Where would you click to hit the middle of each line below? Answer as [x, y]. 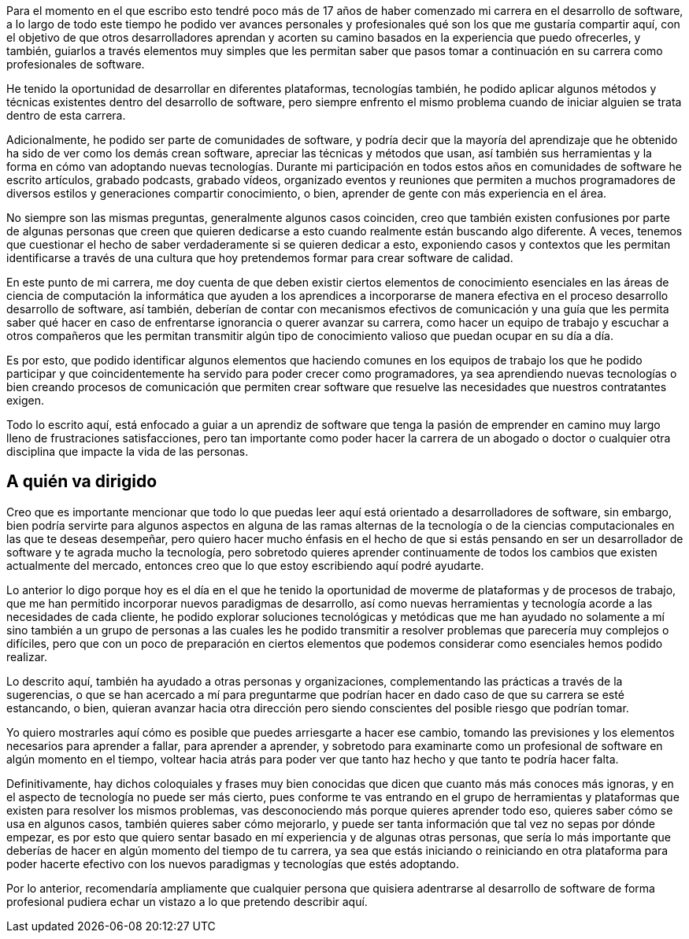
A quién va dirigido [82, 482]
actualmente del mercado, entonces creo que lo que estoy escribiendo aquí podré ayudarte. [245, 565]
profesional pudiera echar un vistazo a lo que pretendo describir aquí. [187, 901]
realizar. [27, 656]
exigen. [25, 400]
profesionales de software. [76, 64]
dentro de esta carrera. [66, 115]
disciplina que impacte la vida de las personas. [128, 451]
